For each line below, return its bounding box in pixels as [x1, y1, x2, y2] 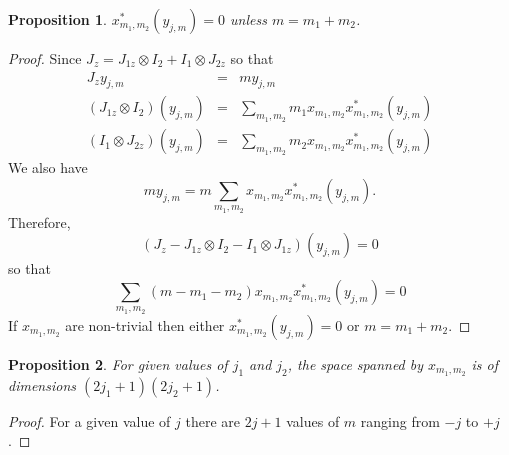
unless [229, 9, 267, 29]
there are [185, 410, 240, 431]
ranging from [360, 410, 440, 431]
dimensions [8, 374, 76, 395]
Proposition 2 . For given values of [8, 353, 228, 374]
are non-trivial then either [65, 314, 225, 335]
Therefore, [8, 211, 71, 232]
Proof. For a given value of [8, 410, 171, 431]
